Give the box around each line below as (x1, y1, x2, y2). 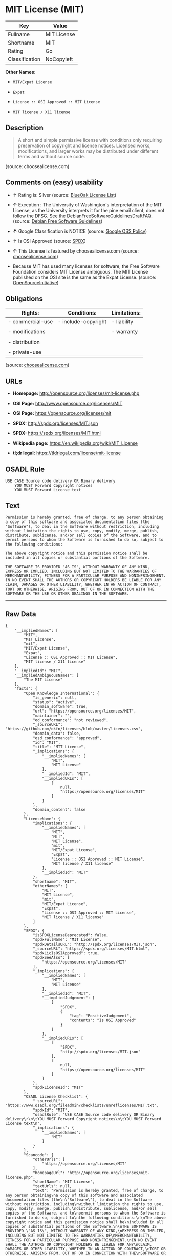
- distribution (8, 339, 40, 346)
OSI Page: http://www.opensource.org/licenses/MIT (12, 401, 123, 407)
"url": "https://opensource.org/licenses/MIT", (32, 708, 137, 714)
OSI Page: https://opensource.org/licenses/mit (12, 410, 112, 416)
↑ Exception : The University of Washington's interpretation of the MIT (12, 201, 162, 208)
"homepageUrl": (32, 1170, 66, 1175)
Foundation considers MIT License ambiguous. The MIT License (12, 268, 148, 275)
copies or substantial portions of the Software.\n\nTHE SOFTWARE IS (5, 1224, 157, 1229)
